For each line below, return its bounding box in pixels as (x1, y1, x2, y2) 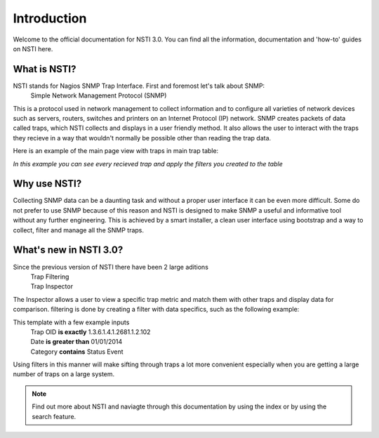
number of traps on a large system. (13, 370, 115, 378)
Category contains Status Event (30, 347, 124, 356)
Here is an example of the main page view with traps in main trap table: (13, 147, 219, 155)
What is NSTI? (13, 63, 77, 75)
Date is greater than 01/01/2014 (30, 338, 123, 346)
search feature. (32, 412, 77, 420)
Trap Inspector (30, 282, 74, 291)
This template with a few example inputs (13, 318, 130, 326)
